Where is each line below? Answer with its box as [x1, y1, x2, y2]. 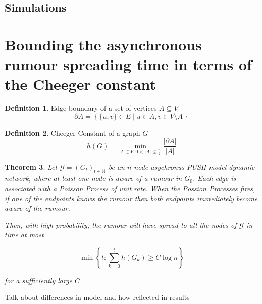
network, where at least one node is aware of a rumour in [5, 173, 182, 184]
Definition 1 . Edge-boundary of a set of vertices [5, 103, 157, 113]
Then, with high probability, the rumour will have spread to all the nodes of [5, 219, 237, 230]
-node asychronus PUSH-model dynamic [131, 161, 255, 172]
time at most [5, 229, 44, 240]
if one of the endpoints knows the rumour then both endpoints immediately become [5, 193, 258, 203]
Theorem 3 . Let [5, 161, 58, 172]
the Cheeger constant [5, 74, 156, 94]
